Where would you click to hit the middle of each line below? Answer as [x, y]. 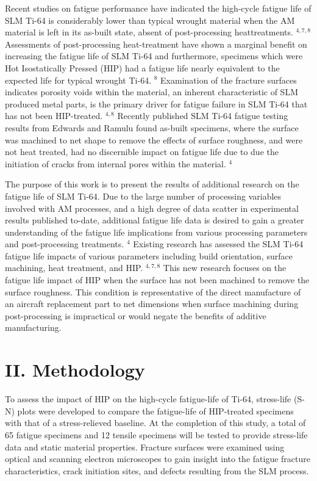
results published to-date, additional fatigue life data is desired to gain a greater [155, 220]
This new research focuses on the [225, 268]
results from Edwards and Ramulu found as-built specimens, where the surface [152, 127]
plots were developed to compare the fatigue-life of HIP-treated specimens [155, 410]
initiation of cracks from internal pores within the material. [116, 163]
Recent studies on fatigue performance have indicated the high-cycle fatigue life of [158, 8]
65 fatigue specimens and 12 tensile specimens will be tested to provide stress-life [156, 434]
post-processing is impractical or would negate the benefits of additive [136, 315]
